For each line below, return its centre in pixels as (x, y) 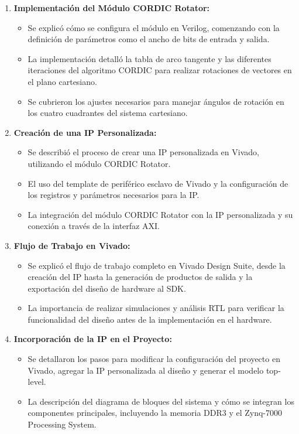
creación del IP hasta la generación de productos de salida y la (140, 277)
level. (37, 382)
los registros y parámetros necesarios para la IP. (114, 195)
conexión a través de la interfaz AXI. (94, 226)
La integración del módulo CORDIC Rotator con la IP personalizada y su (160, 214)
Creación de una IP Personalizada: (85, 132)
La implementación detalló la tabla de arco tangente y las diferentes (149, 58)
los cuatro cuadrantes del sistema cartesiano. (108, 113)
